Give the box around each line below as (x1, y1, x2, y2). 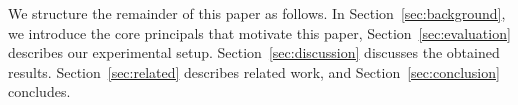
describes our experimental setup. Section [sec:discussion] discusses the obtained (8, 42, 500, 63)
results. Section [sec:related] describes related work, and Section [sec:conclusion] (8, 61, 500, 82)
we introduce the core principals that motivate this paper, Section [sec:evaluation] (8, 22, 511, 43)
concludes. (8, 81, 71, 102)
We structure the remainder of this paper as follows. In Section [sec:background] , (8, 3, 506, 23)
